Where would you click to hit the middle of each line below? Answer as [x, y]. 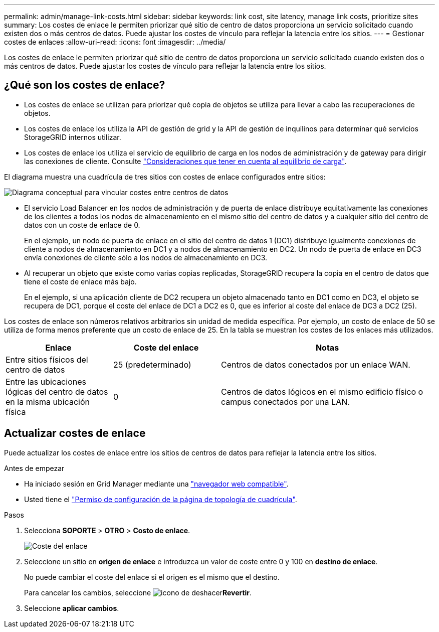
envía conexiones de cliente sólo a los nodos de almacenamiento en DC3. [146, 257]
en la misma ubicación [48, 402]
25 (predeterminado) [152, 364]
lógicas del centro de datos [57, 391]
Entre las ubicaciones [46, 381]
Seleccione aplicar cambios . [72, 608]
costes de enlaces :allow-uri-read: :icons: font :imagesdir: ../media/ [115, 42]
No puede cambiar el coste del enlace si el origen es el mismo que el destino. [152, 577]
